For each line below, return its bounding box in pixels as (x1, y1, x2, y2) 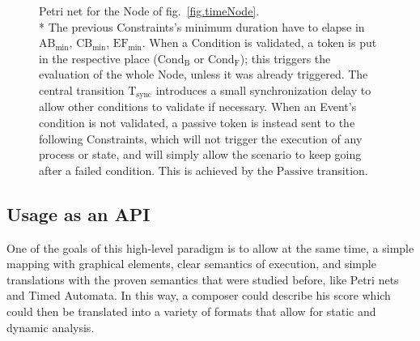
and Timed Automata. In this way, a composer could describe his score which (6, 287, 391, 304)
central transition (39, 81, 125, 98)
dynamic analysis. (6, 318, 95, 335)
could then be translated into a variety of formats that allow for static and (6, 302, 376, 319)
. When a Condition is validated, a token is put (142, 34, 377, 51)
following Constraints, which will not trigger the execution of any (39, 130, 363, 147)
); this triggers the (240, 49, 331, 66)
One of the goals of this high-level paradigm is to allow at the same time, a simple (6, 239, 414, 256)
